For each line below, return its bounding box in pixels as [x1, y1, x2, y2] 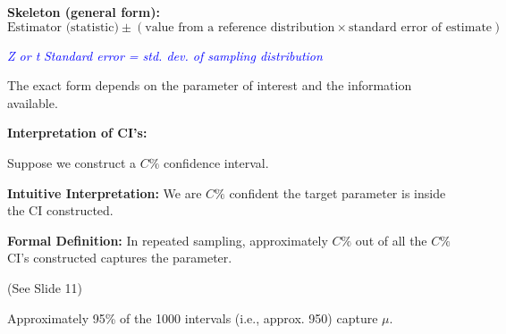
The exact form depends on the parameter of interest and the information [7, 76, 412, 95]
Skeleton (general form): [7, 3, 160, 21]
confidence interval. [164, 153, 269, 171]
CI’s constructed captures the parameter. [7, 248, 232, 267]
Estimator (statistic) [7, 21, 119, 34]
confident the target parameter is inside [229, 183, 446, 202]
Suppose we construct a [7, 153, 137, 171]
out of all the [355, 230, 427, 249]
